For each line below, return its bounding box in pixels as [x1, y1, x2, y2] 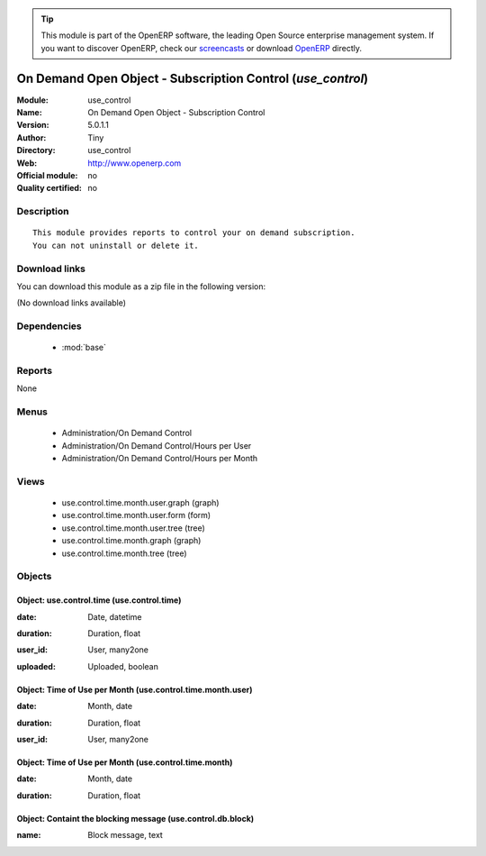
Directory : [16, 145, 56, 156]
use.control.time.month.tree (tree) [61, 548, 188, 559]
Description [16, 205, 69, 218]
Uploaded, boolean [87, 660, 159, 671]
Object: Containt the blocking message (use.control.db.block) [16, 813, 255, 824]
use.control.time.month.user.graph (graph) [61, 497, 220, 508]
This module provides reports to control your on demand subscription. [32, 228, 355, 238]
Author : [16, 132, 47, 143]
